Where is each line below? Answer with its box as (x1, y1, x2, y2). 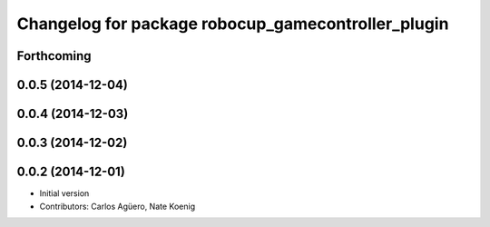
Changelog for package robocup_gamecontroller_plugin (16, 14, 449, 34)
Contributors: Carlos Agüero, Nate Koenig (39, 201, 195, 212)
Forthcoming (16, 48, 92, 64)
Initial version (39, 188, 90, 199)
